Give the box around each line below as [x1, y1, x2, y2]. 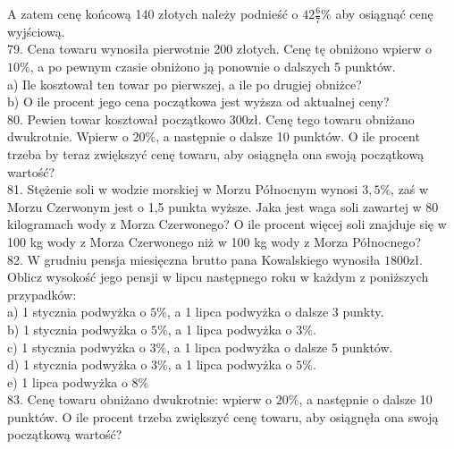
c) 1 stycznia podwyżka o [7, 337, 146, 356]
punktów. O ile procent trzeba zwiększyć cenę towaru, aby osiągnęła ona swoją [7, 407, 439, 426]
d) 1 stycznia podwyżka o [7, 355, 147, 374]
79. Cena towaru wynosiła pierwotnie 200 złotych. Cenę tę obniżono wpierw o [7, 39, 433, 58]
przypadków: [7, 284, 77, 303]
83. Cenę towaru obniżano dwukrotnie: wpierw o [7, 390, 273, 409]
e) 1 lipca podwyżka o [7, 372, 128, 391]
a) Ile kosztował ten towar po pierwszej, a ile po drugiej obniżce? [7, 74, 362, 93]
